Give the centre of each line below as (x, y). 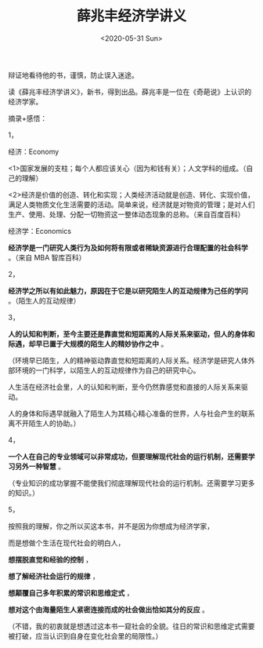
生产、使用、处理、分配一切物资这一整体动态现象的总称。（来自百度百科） (126, 214)
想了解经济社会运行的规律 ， (54, 576)
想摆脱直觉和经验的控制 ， (50, 559)
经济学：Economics (40, 231)
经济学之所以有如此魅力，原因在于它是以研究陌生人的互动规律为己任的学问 (128, 290)
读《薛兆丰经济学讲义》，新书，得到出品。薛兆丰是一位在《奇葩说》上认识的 (130, 92)
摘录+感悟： (28, 118)
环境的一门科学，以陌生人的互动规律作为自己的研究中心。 (107, 370)
